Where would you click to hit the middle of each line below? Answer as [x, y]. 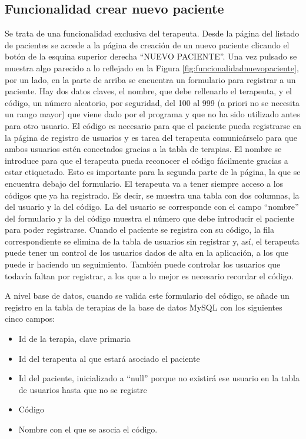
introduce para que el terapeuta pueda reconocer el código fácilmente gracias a [147, 160]
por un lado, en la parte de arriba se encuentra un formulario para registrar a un [150, 79]
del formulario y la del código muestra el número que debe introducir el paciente [150, 218]
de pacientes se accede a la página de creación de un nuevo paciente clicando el [147, 44]
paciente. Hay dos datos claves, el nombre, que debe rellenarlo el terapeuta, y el [149, 91]
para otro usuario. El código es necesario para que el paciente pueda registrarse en [153, 125]
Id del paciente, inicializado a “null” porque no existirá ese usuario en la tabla [159, 378]
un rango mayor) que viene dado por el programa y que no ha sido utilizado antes [152, 114]
